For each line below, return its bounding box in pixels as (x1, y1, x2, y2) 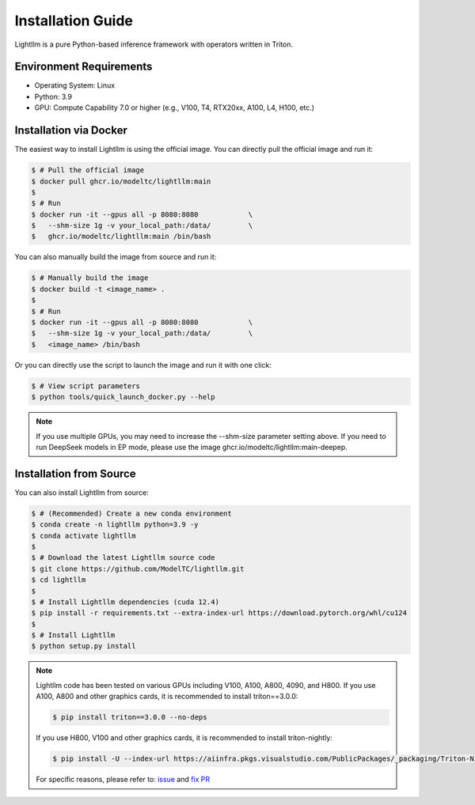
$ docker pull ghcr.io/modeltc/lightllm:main (31, 176, 211, 186)
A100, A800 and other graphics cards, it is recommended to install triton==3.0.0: (36, 692, 298, 701)
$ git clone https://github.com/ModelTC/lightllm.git (31, 564, 245, 573)
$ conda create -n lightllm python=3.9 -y (31, 520, 199, 529)
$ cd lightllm (31, 576, 86, 584)
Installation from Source (14, 467, 136, 480)
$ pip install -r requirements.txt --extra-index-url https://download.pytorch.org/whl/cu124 (31, 609, 408, 618)
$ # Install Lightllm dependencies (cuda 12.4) (31, 597, 219, 607)
